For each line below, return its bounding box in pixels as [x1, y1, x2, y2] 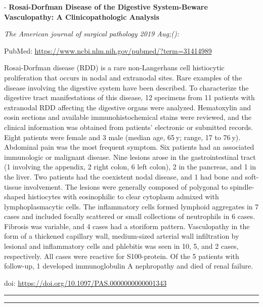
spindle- [230, 181, 254, 192]
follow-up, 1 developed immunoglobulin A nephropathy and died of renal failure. [4, 260, 253, 271]
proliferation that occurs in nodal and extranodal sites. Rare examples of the [4, 72, 242, 82]
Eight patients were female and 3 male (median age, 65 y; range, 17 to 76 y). [4, 131, 241, 142]
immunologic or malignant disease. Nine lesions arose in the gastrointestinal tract [4, 151, 256, 162]
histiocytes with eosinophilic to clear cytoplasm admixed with [28, 191, 219, 202]
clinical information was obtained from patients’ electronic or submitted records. [4, 121, 253, 132]
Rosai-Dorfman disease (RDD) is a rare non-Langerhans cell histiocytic [4, 62, 225, 73]
